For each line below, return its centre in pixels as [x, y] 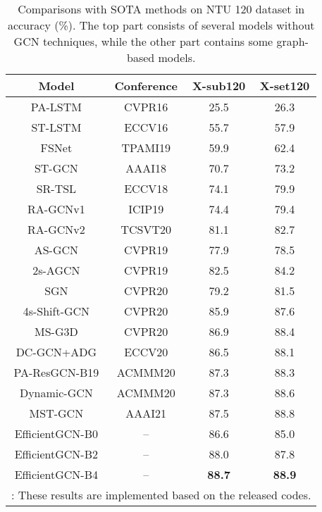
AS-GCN [56, 250]
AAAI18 [146, 168]
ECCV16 [146, 127]
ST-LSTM [56, 127]
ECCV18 [146, 188]
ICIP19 [146, 209]
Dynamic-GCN [56, 393]
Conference [146, 86]
